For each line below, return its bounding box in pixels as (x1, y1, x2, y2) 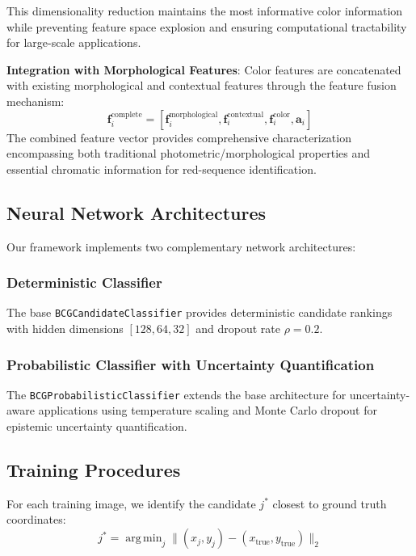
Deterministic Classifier (6, 272, 162, 293)
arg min (125, 533, 162, 545)
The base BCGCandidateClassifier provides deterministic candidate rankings (6, 304, 393, 321)
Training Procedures (6, 457, 181, 482)
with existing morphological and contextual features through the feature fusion (6, 77, 397, 94)
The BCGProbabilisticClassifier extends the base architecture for (6, 385, 347, 402)
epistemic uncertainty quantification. (6, 418, 187, 435)
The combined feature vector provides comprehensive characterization (6, 128, 351, 145)
